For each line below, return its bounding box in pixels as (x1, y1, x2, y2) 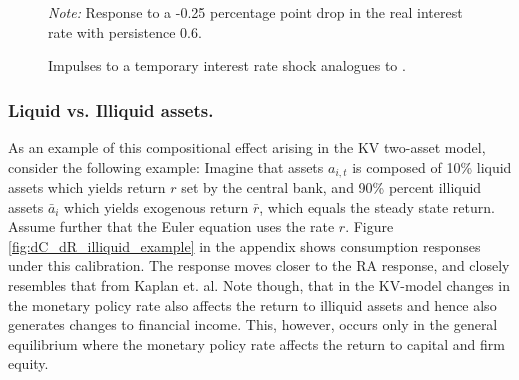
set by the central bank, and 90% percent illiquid (181, 177, 482, 198)
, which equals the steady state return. (259, 196, 495, 217)
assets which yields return (8, 177, 166, 198)
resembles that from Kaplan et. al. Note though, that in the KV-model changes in (8, 275, 510, 296)
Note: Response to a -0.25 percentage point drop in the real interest (48, 2, 463, 22)
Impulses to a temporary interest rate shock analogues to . (48, 55, 406, 76)
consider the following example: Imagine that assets (8, 156, 324, 177)
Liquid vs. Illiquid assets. (8, 97, 214, 122)
